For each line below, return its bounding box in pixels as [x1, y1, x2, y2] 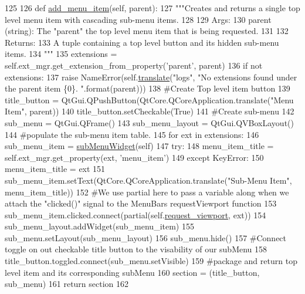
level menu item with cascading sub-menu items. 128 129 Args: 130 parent [5, 13, 272, 25]
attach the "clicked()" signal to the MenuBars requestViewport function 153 [5, 197, 277, 209]
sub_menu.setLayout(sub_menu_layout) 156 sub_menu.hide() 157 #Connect [5, 231, 287, 244]
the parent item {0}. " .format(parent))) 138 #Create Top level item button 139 [5, 82, 290, 94]
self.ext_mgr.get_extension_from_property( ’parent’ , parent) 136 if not [5, 59, 263, 71]
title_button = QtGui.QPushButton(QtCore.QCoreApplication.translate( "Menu [5, 93, 294, 106]
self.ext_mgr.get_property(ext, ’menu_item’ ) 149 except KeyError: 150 [5, 151, 264, 163]
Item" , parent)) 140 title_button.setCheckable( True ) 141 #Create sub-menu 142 [5, 105, 294, 117]
